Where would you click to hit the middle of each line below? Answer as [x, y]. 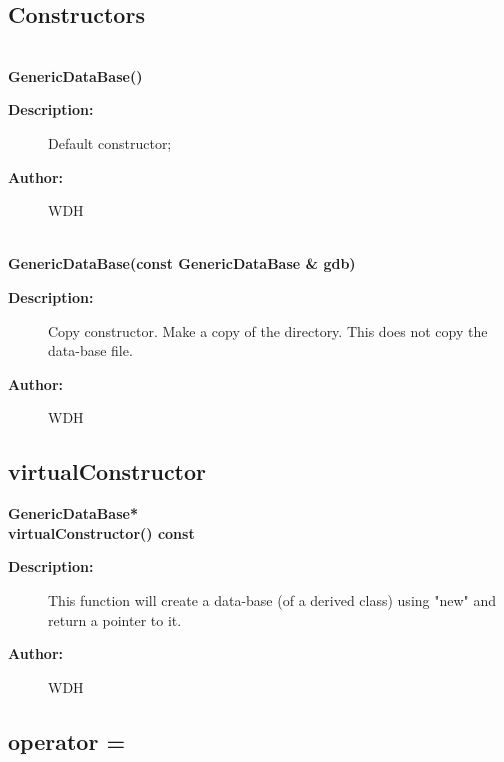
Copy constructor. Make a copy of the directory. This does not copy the [268, 330]
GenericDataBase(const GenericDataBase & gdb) [182, 263]
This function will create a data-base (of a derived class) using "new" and [272, 599]
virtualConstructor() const [101, 532]
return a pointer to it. [115, 619]
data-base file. [90, 350]
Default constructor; [110, 142]
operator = [67, 740]
